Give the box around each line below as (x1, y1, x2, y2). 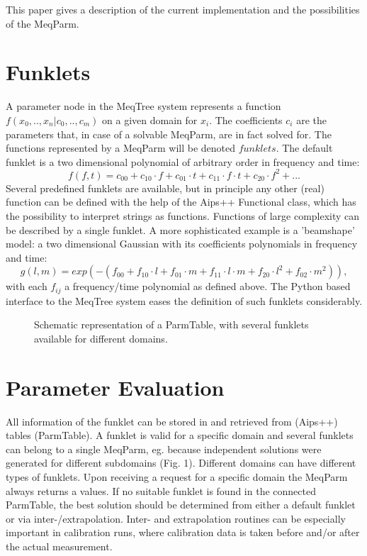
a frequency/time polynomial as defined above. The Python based (64, 279, 351, 294)
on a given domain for (102, 112, 198, 127)
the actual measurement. (6, 539, 113, 554)
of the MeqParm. (6, 16, 79, 30)
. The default (276, 140, 333, 155)
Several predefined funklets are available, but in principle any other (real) (6, 180, 324, 195)
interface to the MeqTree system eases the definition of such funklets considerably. (6, 293, 363, 308)
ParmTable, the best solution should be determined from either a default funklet (6, 497, 356, 512)
